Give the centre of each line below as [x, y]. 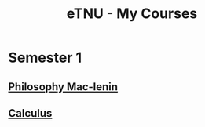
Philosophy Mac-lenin [63, 87]
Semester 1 [45, 58]
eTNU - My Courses [132, 14]
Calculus [30, 113]
